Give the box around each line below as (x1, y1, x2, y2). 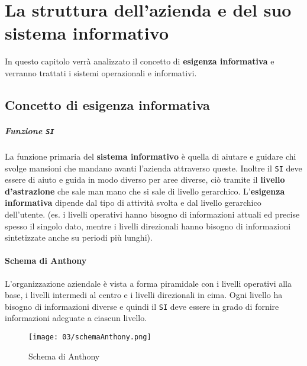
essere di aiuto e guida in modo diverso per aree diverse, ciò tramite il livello (5, 173, 285, 186)
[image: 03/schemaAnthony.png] (28, 332, 151, 341)
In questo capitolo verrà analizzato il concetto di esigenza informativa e (5, 55, 274, 67)
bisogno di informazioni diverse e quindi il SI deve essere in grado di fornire (5, 300, 279, 312)
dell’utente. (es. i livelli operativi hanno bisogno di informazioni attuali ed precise (5, 208, 300, 220)
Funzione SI (5, 124, 54, 137)
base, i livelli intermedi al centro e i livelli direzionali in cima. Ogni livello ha (5, 289, 283, 301)
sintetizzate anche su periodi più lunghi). (5, 231, 153, 244)
